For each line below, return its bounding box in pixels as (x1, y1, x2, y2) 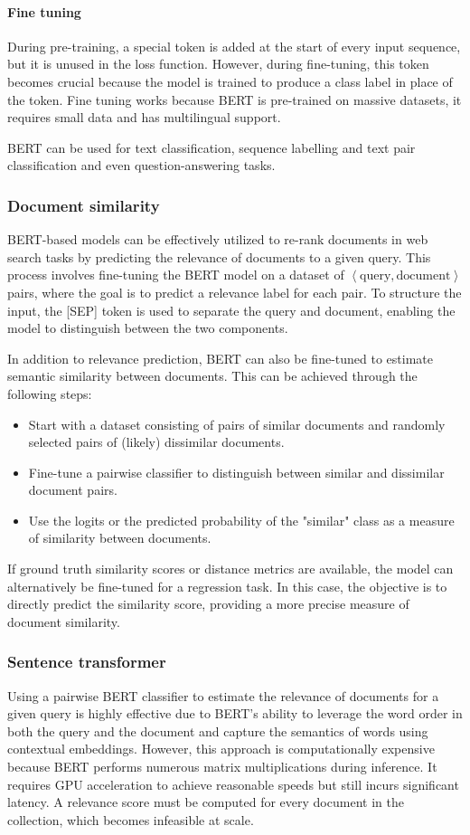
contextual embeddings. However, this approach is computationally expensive (7, 739, 435, 758)
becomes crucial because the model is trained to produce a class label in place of (7, 71, 453, 90)
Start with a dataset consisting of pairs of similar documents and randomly (28, 414, 446, 433)
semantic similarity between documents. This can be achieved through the (7, 366, 418, 385)
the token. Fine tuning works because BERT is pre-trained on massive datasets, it (7, 90, 462, 109)
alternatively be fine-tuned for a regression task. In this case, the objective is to (7, 576, 447, 595)
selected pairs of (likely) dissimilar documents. (28, 432, 285, 451)
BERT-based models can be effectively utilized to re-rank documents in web (7, 230, 428, 249)
